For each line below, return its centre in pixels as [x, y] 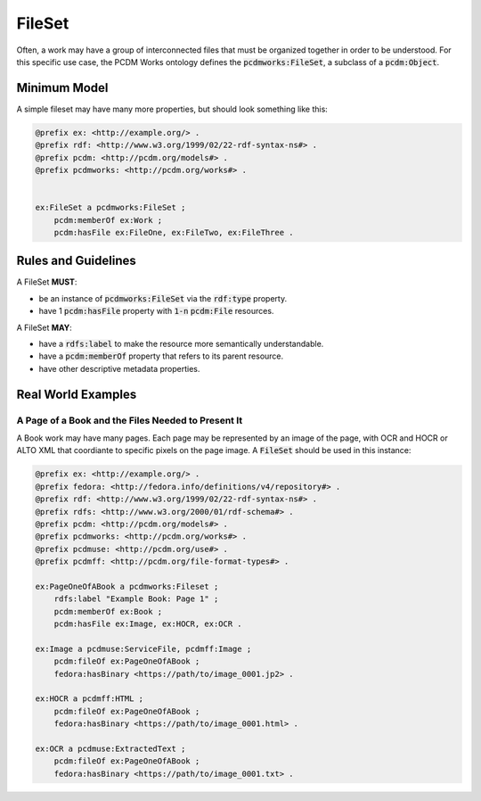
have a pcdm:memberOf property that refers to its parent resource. [161, 356]
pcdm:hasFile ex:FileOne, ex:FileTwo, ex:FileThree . [174, 232]
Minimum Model [62, 88]
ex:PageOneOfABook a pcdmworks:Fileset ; [127, 586]
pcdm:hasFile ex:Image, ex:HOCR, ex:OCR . [148, 624]
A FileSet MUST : [47, 282]
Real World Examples [77, 394]
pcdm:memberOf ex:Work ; [108, 220]
